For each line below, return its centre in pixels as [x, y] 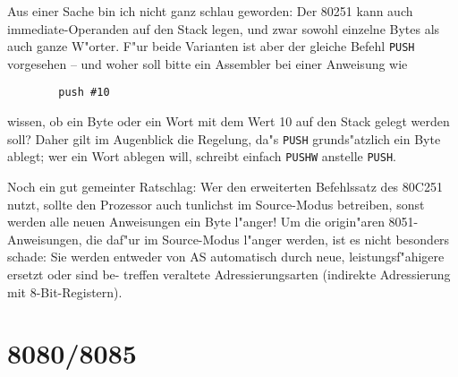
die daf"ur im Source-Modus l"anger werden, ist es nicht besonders [268, 239]
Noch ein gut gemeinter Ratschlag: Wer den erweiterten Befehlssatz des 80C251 [225, 186]
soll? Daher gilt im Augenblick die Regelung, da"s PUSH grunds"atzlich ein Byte [224, 138]
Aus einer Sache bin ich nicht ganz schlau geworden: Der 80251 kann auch [210, 11]
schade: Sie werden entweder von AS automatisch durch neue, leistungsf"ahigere [226, 257]
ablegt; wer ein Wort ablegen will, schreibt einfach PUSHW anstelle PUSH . [202, 156]
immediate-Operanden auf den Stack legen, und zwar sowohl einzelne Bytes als [224, 28]
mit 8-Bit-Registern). [65, 291]
